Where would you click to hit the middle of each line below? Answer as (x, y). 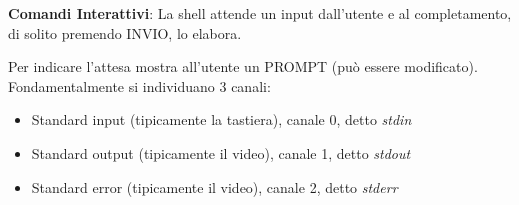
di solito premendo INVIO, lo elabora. (125, 32)
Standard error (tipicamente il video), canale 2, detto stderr (214, 186)
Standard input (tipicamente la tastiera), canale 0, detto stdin (221, 119)
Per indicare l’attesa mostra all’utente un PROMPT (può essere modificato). (243, 66)
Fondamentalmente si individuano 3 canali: (139, 85)
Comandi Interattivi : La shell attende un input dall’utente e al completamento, (260, 13)
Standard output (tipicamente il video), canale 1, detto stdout (221, 152)
